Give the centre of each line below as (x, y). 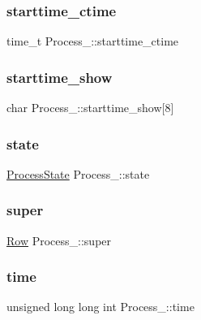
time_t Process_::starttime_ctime (93, 41)
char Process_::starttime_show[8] (90, 108)
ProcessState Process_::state (78, 173)
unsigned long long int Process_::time (100, 307)
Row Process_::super (59, 240)
